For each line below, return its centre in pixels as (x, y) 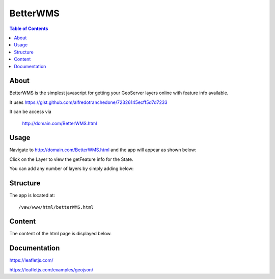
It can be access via (31, 111)
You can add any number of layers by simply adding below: (72, 169)
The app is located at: (32, 196)
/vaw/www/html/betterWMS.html (56, 207)
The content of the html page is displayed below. (61, 234)
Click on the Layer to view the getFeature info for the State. (71, 159)
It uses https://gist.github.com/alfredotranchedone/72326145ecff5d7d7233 (88, 102)
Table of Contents (29, 29)
